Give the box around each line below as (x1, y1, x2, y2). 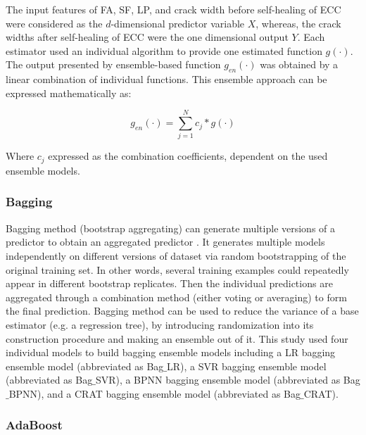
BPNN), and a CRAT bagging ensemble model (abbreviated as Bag (8, 386, 301, 401)
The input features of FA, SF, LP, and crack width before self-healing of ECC (6, 2, 341, 16)
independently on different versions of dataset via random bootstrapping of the (6, 248, 346, 263)
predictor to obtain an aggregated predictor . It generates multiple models (6, 234, 325, 249)
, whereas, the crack (255, 15, 341, 30)
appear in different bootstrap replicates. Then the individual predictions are (6, 276, 333, 291)
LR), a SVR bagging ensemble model (167, 358, 327, 373)
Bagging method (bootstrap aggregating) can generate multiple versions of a (6, 220, 336, 235)
